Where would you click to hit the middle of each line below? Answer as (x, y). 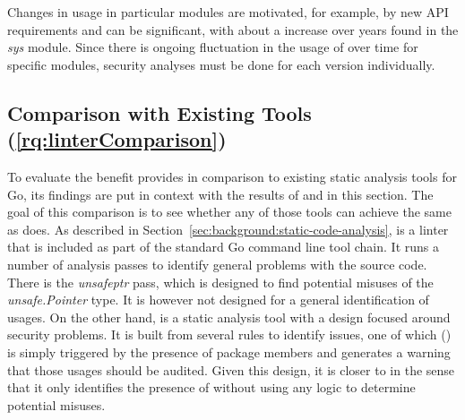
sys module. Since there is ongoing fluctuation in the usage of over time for (213, 47)
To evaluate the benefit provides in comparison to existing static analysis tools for (232, 176)
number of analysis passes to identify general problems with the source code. (217, 264)
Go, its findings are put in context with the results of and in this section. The (220, 194)
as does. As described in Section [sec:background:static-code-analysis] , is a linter (228, 229)
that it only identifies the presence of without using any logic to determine (211, 387)
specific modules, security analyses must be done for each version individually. (221, 64)
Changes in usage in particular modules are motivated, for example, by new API (228, 12)
